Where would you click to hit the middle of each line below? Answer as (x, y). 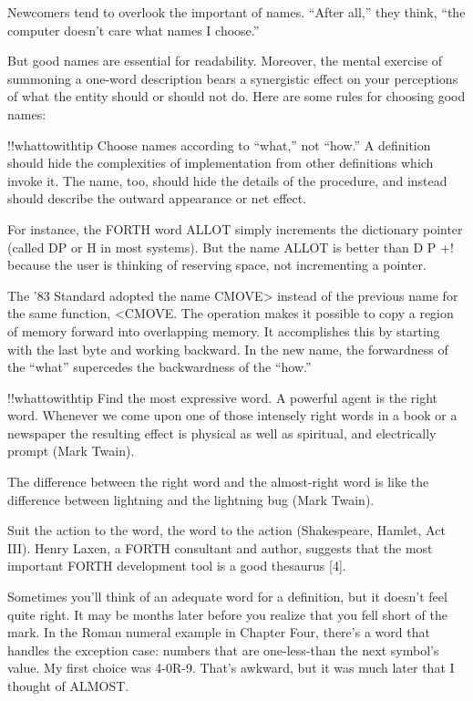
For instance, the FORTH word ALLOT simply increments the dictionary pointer (235, 228)
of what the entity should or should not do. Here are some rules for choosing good (236, 96)
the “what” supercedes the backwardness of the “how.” (159, 367)
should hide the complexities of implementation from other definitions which (221, 163)
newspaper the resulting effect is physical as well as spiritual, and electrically (222, 433)
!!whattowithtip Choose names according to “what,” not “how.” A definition (219, 144)
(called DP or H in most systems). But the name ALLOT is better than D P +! (231, 247)
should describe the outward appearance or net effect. (157, 198)
